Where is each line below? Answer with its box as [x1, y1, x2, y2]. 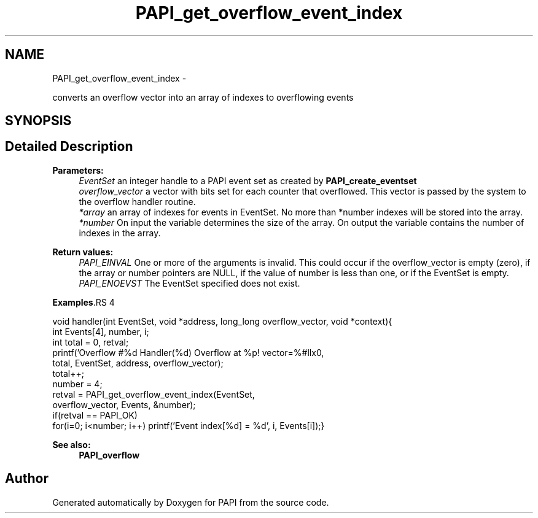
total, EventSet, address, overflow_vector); [52, 357, 224, 368]
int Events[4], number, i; [52, 326, 149, 337]
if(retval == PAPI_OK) [52, 409, 138, 420]
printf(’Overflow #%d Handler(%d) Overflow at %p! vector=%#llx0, [52, 347, 324, 358]
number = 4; [52, 378, 103, 389]
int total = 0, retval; [52, 336, 129, 347]
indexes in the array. [79, 227, 161, 238]
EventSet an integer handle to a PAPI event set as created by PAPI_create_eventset [79, 175, 417, 186]
